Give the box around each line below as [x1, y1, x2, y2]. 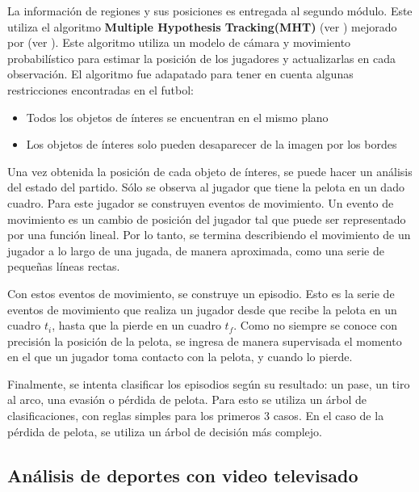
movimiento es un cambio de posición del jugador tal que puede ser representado [7, 210, 406, 227]
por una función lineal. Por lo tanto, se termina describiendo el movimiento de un [7, 226, 411, 243]
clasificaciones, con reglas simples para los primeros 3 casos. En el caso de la [7, 407, 384, 424]
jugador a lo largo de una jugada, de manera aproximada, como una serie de [7, 242, 384, 259]
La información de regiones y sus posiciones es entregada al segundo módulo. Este [7, 2, 413, 19]
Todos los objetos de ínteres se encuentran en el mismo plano [26, 108, 329, 125]
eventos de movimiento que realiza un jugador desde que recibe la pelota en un [7, 301, 397, 317]
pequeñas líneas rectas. [7, 258, 120, 275]
